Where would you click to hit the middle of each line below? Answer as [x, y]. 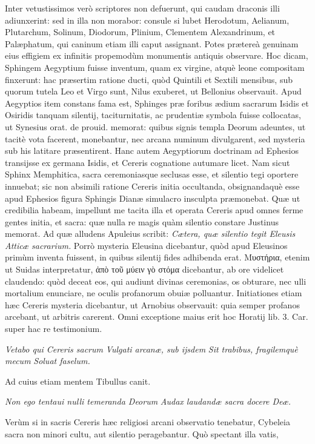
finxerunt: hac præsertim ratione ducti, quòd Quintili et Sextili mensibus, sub [149, 79]
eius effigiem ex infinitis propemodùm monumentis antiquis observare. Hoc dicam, [157, 55]
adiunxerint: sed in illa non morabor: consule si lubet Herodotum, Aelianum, [147, 20]
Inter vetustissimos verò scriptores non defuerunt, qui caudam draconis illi [142, 8]
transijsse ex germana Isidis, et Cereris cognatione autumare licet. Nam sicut [148, 162]
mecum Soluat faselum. [48, 361]
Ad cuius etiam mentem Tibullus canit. [78, 381]
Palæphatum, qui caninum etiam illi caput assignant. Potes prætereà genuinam [152, 43]
